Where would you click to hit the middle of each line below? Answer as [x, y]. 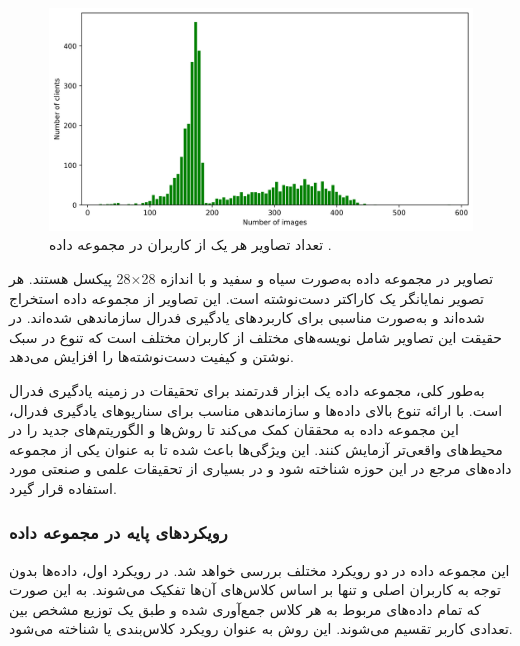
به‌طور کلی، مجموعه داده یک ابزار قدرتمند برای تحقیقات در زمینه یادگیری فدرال [247, 389]
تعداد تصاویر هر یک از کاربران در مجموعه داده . [190, 244]
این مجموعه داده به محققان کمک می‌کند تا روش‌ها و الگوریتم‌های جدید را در [234, 429]
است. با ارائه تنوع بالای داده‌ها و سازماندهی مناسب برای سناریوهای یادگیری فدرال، [256, 409]
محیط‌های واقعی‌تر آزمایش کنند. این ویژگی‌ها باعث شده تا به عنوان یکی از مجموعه [256, 448]
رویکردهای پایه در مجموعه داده [118, 532]
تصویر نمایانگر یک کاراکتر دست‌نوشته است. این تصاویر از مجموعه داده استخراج [246, 297]
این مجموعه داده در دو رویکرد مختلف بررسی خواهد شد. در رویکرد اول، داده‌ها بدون [259, 569]
